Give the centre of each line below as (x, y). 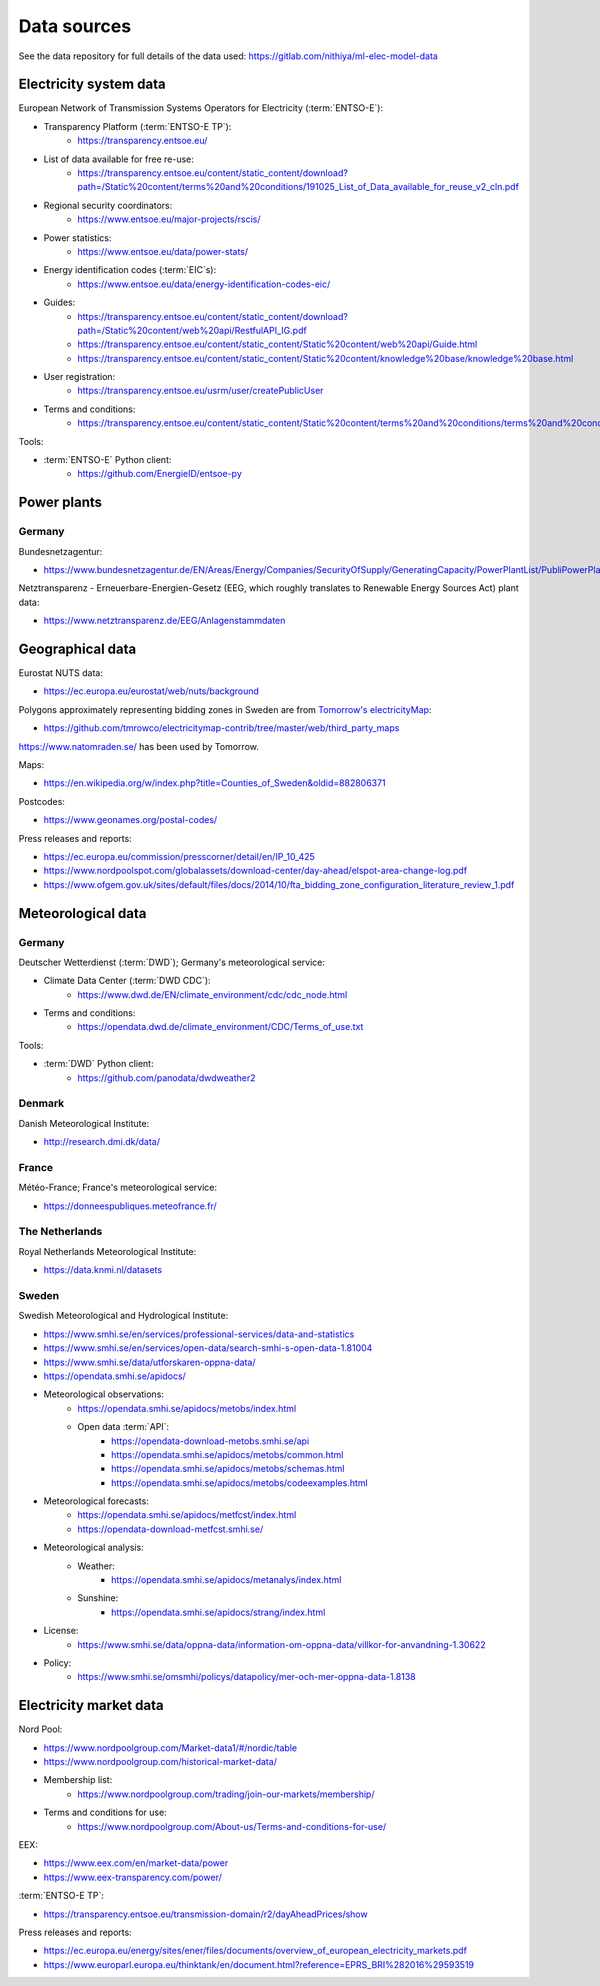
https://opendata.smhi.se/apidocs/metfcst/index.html (187, 1515)
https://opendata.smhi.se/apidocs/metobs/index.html (187, 1408)
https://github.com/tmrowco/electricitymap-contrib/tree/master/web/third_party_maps (221, 728)
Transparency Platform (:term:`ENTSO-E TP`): (137, 126)
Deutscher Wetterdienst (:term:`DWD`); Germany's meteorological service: (171, 962)
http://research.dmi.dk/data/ (101, 1142)
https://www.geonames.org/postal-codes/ (130, 820)
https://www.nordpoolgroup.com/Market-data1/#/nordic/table (170, 1747)
